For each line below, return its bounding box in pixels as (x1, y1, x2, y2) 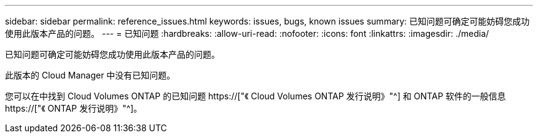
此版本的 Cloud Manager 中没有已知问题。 (5, 70, 176, 80)
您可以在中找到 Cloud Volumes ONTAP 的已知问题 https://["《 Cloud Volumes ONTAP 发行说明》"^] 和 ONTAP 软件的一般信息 (5, 91, 506, 101)
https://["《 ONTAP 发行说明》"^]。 (5, 103, 142, 113)
